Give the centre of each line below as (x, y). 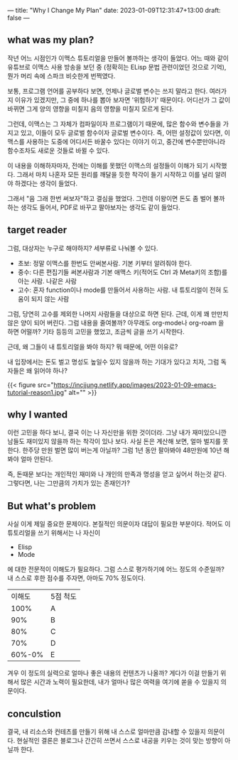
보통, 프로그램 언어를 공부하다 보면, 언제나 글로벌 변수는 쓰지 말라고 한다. (108, 91)
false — (18, 18)
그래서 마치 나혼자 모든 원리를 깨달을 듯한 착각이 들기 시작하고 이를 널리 (115, 174)
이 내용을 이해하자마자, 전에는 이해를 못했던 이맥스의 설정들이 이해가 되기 (108, 165)
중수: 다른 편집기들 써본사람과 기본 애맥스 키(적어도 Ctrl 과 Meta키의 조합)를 (123, 272)
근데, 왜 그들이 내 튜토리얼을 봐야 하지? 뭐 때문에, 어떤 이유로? (93, 347)
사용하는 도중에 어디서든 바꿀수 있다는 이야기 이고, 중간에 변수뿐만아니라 (126, 141)
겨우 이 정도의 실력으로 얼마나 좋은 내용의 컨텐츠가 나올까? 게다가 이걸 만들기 (113, 673)
